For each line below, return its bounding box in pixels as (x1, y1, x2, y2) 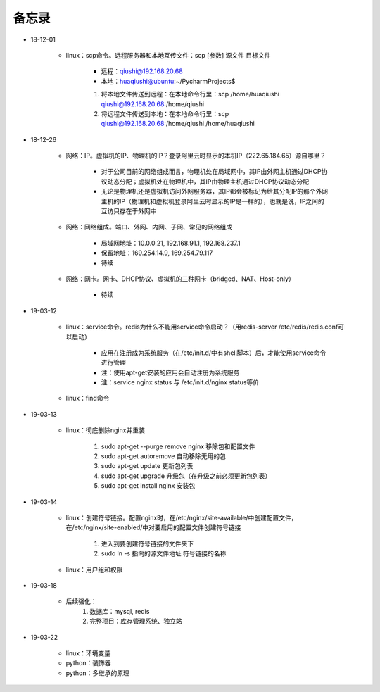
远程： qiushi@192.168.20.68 (101, 67, 183, 75)
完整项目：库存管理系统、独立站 (89, 617, 182, 626)
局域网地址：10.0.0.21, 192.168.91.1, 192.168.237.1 (101, 239, 241, 247)
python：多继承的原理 (65, 669, 129, 677)
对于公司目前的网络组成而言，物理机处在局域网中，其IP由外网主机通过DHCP (101, 168, 322, 176)
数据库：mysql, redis (89, 607, 150, 615)
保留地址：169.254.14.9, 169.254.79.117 (101, 249, 213, 257)
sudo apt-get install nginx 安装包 (101, 482, 196, 490)
